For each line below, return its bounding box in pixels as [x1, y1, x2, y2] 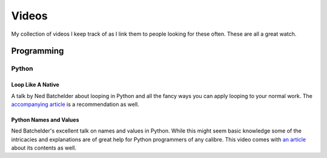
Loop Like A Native [11, 81, 60, 88]
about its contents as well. [11, 144, 77, 151]
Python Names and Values [11, 116, 79, 123]
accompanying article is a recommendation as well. [11, 100, 139, 108]
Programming [11, 46, 64, 56]
